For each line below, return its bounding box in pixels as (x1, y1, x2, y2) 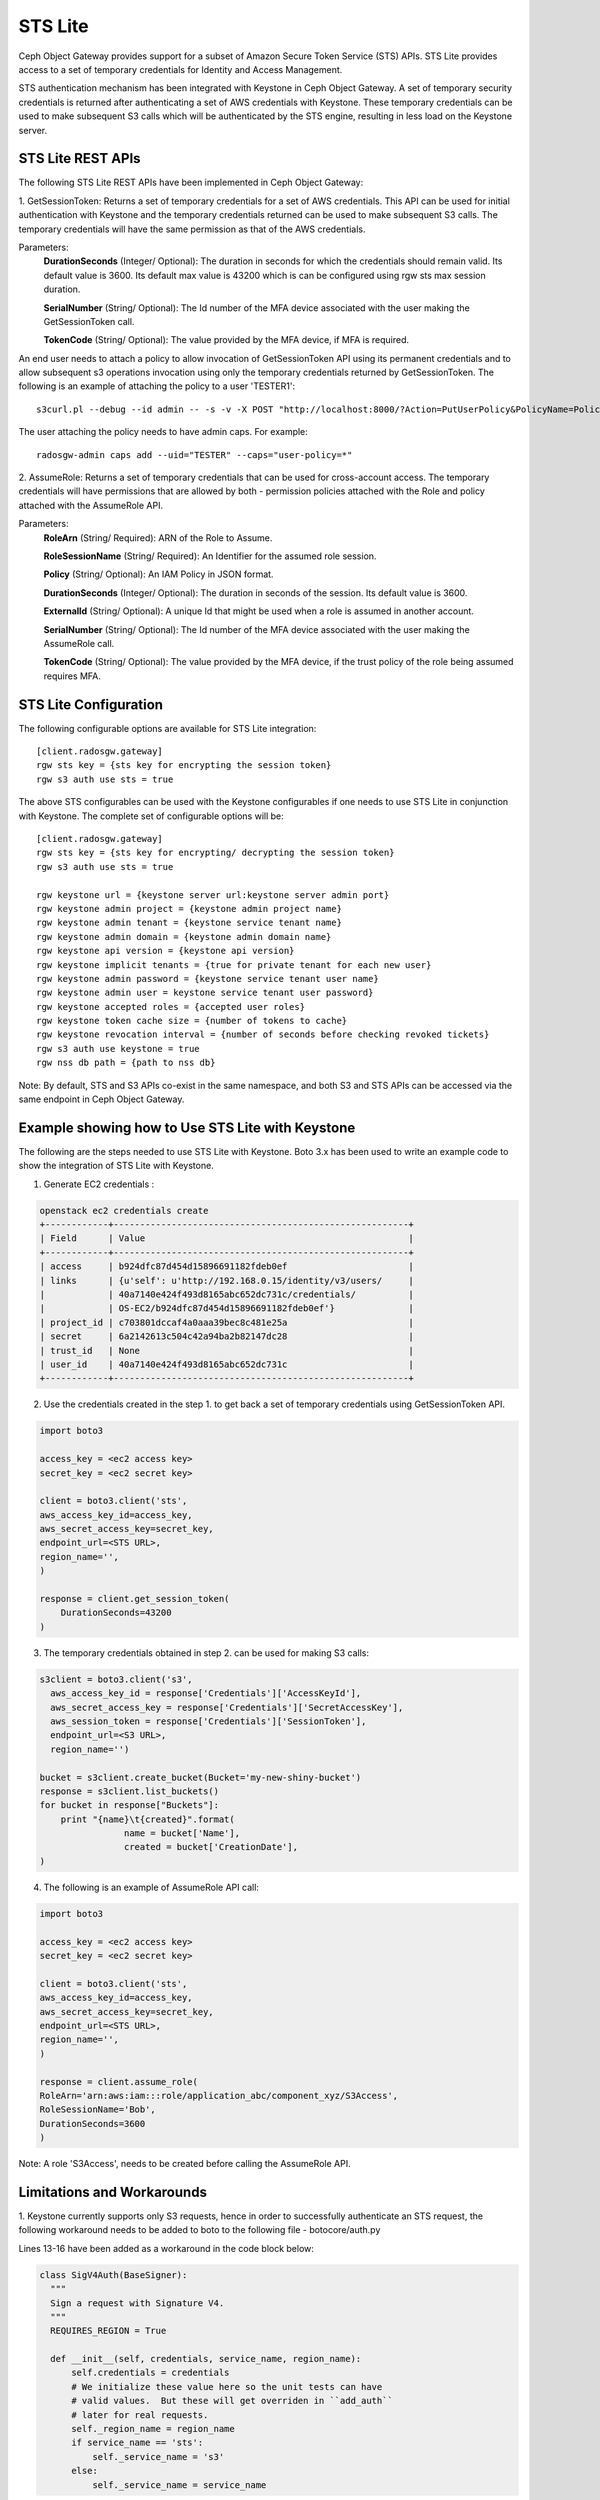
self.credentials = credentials (71, 2367, 230, 2379)
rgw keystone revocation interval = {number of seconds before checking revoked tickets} (36, 1029, 490, 1040)
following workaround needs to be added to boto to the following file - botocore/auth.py (18, 2224, 381, 2236)
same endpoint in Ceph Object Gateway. (18, 1093, 185, 1105)
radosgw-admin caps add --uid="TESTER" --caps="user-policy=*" (36, 449, 353, 460)
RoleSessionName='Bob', (39, 2104, 157, 2115)
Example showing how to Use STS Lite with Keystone (18, 1119, 356, 1136)
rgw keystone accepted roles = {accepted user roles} (36, 1001, 305, 1012)
